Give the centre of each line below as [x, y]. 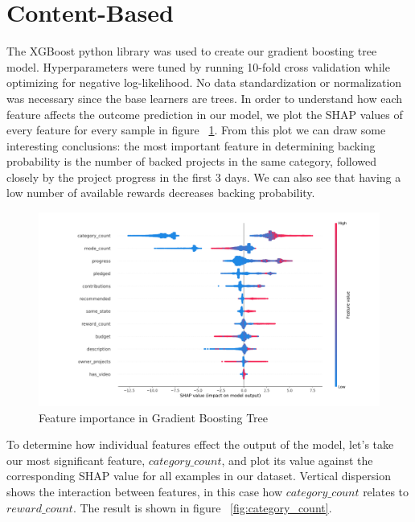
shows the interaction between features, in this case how [145, 492]
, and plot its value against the [297, 460]
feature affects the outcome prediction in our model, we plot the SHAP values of [205, 114]
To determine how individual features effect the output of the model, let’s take [200, 444]
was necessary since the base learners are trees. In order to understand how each [205, 98]
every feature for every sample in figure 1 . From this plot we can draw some [196, 130]
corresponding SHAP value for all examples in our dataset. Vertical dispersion [199, 476]
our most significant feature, [76, 460]
